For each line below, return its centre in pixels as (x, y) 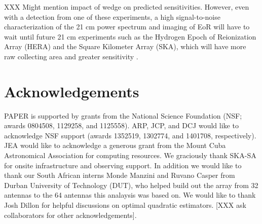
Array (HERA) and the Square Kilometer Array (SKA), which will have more (125, 46)
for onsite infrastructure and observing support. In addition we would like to (123, 165)
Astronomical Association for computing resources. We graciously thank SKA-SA (130, 155)
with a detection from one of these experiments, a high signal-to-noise (112, 16)
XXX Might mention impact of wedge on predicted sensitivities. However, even (127, 7)
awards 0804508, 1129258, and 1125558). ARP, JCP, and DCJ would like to (121, 125)
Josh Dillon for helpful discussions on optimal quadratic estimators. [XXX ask (125, 205)
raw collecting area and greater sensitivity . (71, 56)
